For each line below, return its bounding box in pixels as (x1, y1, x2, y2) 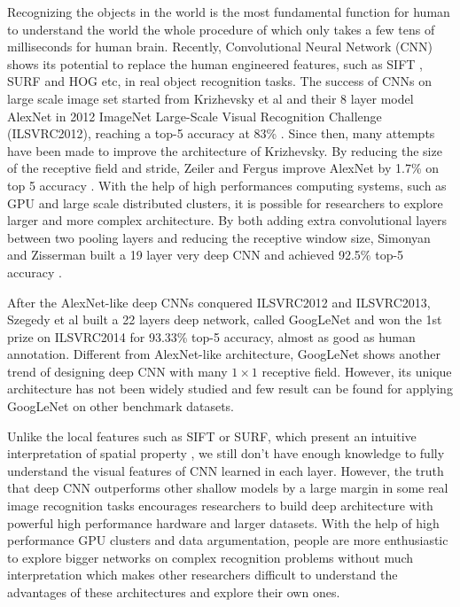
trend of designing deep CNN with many (7, 362, 228, 380)
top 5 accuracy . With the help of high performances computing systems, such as (7, 175, 447, 194)
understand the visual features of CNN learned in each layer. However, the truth (7, 461, 444, 479)
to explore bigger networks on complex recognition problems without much (7, 548, 414, 566)
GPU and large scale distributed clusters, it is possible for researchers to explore (7, 193, 443, 212)
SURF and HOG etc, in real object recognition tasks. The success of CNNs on (7, 72, 432, 90)
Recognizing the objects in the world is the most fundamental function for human (7, 3, 450, 20)
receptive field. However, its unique (261, 362, 452, 380)
